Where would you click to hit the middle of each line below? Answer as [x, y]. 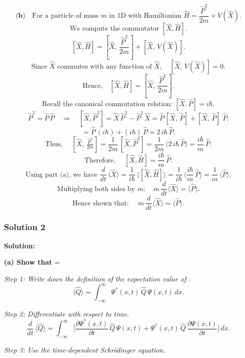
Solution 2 [25, 227]
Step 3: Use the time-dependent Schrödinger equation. [85, 350]
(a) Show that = [32, 262]
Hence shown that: [101, 203]
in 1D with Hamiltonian [145, 16]
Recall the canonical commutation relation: [107, 104]
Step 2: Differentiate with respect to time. [67, 313]
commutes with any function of [105, 66]
